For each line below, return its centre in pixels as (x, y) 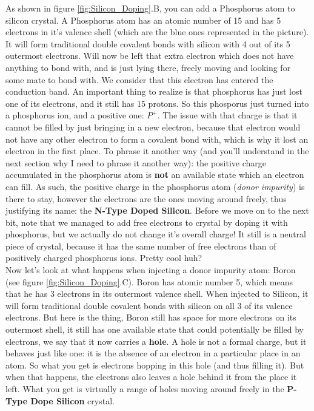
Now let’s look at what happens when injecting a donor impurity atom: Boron (151, 270)
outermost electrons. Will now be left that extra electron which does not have (150, 56)
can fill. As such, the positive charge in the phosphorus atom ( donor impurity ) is (155, 186)
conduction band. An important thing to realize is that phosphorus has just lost (154, 91)
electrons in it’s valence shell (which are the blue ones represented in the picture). (157, 32)
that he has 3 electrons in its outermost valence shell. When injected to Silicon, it (157, 294)
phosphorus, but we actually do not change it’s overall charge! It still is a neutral (156, 234)
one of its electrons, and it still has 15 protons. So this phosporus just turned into (157, 103)
